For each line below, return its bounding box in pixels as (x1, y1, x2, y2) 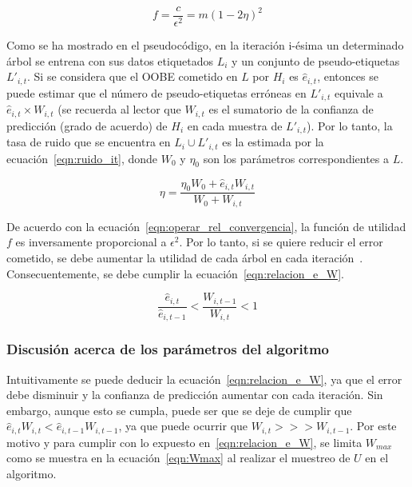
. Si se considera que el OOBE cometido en (27, 68, 238, 85)
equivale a (335, 84, 383, 101)
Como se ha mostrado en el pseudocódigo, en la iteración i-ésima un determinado (6, 37, 404, 54)
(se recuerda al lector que (57, 101, 181, 118)
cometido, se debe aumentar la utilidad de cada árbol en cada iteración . (6, 249, 363, 265)
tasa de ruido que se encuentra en (6, 134, 171, 150)
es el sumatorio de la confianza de (208, 101, 374, 118)
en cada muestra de (187, 117, 283, 134)
